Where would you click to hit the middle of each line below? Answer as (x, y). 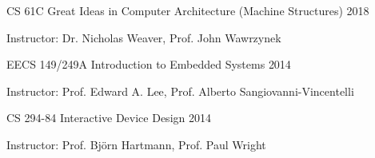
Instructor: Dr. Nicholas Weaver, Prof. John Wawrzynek (144, 37)
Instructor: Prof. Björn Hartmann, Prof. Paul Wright (136, 144)
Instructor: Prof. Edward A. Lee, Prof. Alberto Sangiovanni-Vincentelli (180, 91)
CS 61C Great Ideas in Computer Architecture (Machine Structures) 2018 (188, 10)
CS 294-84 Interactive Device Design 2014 (109, 118)
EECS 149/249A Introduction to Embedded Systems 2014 (149, 64)
